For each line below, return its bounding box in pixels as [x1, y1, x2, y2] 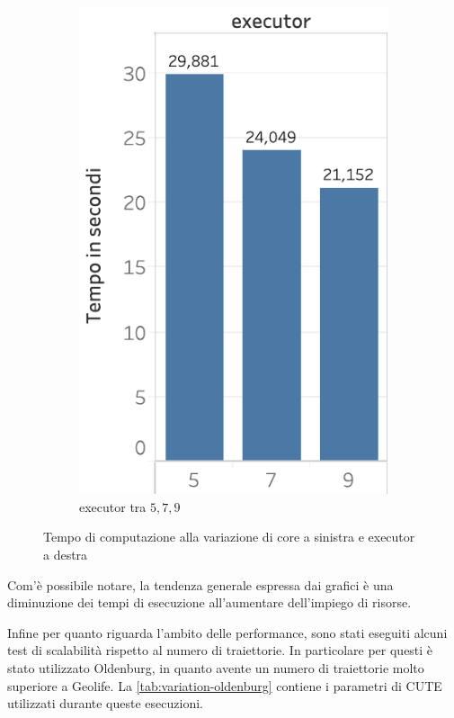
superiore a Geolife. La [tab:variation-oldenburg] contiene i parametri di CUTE [7, 676, 442, 695]
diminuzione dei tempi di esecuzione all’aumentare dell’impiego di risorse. [7, 593, 412, 612]
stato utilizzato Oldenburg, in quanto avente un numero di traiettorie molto [7, 658, 424, 677]
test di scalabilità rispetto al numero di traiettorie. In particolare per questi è [7, 641, 433, 660]
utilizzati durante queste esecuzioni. [7, 694, 203, 713]
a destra [43, 545, 88, 563]
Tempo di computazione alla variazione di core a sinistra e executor [43, 527, 415, 546]
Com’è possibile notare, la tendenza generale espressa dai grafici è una [7, 575, 394, 594]
